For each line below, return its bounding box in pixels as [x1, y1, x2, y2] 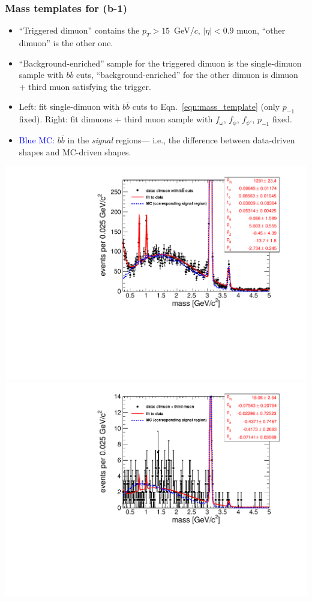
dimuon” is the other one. [19, 37, 113, 49]
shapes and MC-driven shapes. [19, 145, 131, 158]
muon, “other [236, 24, 286, 37]
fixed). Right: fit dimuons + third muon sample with [19, 113, 213, 125]
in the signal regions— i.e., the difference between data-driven [67, 133, 295, 146]
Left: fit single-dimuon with [19, 100, 120, 113]
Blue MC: [19, 133, 55, 146]
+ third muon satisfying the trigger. [19, 80, 151, 92]
